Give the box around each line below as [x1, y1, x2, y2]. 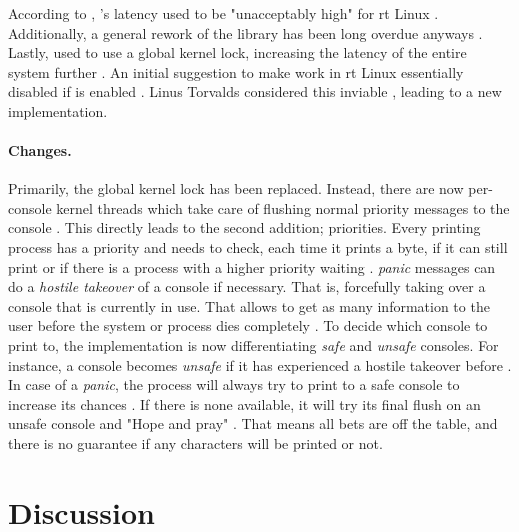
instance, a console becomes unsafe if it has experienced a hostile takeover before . [8, 354, 512, 375]
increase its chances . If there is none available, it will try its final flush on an [8, 393, 481, 414]
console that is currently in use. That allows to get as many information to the [8, 295, 490, 316]
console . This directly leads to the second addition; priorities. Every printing [8, 217, 481, 238]
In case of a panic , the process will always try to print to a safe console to [8, 374, 460, 395]
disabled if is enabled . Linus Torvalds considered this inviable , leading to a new [8, 81, 502, 102]
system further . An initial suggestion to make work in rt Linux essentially [8, 61, 464, 82]
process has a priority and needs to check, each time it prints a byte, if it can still [8, 237, 508, 258]
